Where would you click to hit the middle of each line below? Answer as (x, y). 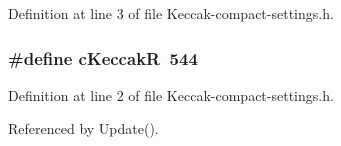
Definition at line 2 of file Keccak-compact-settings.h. (171, 94)
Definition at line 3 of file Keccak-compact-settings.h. (171, 13)
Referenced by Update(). (83, 128)
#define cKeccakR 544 (103, 57)
